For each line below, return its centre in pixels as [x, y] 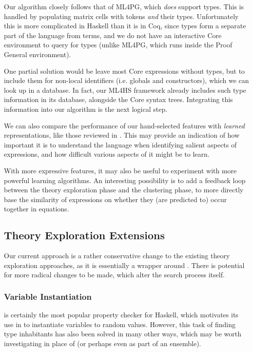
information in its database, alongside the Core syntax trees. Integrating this [118, 99]
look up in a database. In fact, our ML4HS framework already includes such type [125, 90]
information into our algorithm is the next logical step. [86, 109]
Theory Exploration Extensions [84, 235]
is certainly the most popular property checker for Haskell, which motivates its [121, 315]
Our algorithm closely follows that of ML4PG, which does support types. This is [124, 6]
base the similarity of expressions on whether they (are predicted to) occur [116, 199]
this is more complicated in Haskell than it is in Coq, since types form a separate [125, 26]
